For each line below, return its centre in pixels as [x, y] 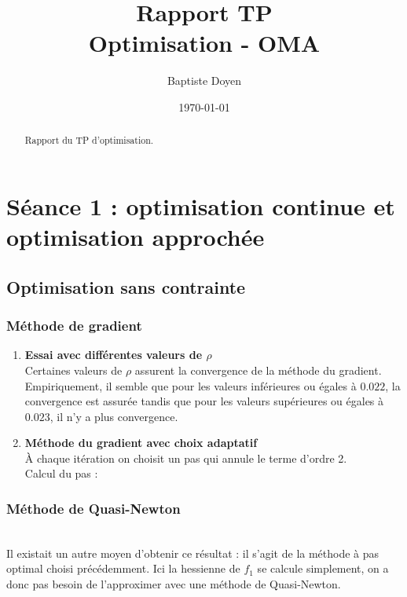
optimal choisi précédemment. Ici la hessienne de [123, 568]
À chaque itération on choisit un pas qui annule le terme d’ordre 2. [186, 458]
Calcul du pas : [61, 473]
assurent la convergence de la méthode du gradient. [258, 370]
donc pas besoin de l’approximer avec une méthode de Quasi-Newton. [174, 584]
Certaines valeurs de [73, 370]
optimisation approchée [136, 237]
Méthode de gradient [74, 326]
